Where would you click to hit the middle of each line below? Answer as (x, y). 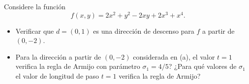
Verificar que (35, 31)
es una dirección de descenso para (144, 31)
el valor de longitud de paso (57, 76)
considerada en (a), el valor (174, 56)
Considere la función (35, 6)
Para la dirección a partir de (58, 56)
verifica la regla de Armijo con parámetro (78, 66)
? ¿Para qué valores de (202, 66)
